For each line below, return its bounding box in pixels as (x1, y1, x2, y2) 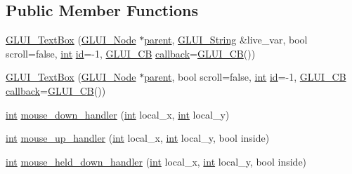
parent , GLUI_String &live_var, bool (144, 32, 308, 47)
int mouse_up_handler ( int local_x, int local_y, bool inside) (6, 130, 270, 145)
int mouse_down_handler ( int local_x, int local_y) (6, 107, 230, 121)
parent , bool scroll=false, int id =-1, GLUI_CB (144, 69, 346, 84)
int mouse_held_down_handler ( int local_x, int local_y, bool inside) (6, 154, 307, 168)
